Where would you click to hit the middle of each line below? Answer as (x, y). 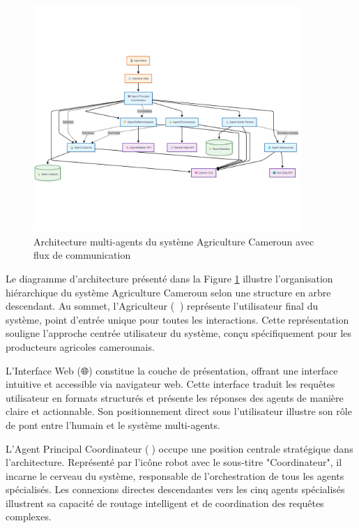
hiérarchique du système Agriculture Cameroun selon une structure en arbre (168, 292)
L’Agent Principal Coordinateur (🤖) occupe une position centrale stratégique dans (179, 448)
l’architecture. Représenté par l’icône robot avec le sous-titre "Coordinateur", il (174, 462)
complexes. (29, 516)
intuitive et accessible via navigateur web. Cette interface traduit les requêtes (170, 384)
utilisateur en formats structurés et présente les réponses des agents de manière (175, 397)
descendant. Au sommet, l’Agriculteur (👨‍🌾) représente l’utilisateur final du (162, 306)
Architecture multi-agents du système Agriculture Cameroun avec (174, 241)
